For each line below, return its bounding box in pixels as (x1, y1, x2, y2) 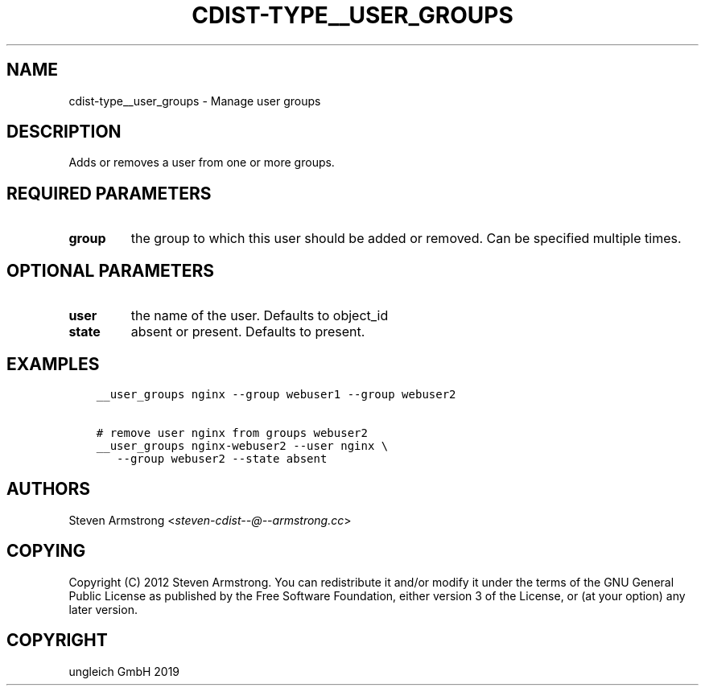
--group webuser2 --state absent (117, 451, 328, 465)
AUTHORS (6, 479, 91, 500)
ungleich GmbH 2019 (68, 664, 180, 678)
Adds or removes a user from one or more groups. (68, 155, 335, 170)
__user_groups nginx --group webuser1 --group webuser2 (96, 387, 456, 401)
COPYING (6, 541, 86, 562)
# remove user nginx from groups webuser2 (96, 426, 368, 439)
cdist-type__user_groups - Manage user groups (68, 93, 321, 108)
